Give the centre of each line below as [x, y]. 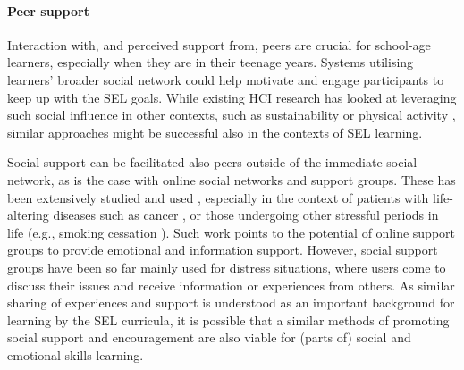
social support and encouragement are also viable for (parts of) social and [209, 337]
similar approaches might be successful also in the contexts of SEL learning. [215, 132]
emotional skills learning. [76, 354]
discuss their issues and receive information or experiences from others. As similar [231, 285]
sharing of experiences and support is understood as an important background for [231, 303]
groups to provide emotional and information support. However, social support [223, 250]
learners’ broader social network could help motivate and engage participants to [226, 79]
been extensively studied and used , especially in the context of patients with [218, 197]
